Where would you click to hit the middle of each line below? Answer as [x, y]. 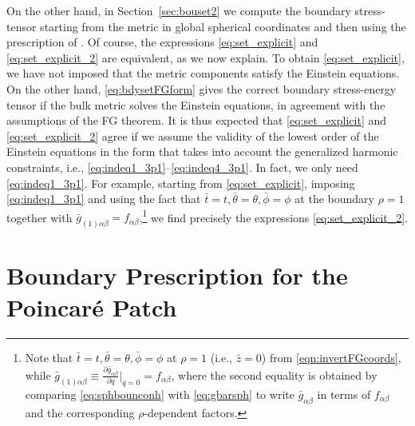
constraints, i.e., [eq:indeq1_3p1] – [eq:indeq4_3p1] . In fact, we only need [182, 167]
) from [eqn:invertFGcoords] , [331, 357]
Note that [49, 357]
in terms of [344, 394]
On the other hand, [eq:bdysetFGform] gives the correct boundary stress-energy [202, 88]
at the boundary [334, 199]
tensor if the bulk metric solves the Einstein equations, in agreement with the [196, 104]
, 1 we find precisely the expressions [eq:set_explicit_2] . [274, 216]
